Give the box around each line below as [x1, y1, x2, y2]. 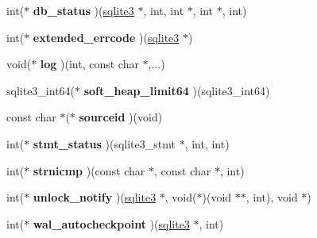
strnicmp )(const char [33, 162, 145, 178]
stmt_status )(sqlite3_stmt [33, 135, 176, 152]
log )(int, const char [40, 56, 139, 72]
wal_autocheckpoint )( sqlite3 [33, 215, 190, 232]
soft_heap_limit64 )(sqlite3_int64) [83, 82, 270, 98]
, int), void [245, 189, 298, 205]
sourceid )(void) [79, 109, 163, 125]
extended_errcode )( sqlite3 [33, 29, 180, 45]
